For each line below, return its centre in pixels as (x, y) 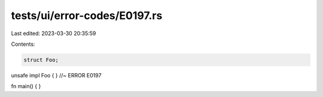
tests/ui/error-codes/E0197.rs (87, 15)
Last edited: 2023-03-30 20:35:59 (54, 33)
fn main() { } (26, 86)
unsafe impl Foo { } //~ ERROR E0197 (56, 75)
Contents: (23, 44)
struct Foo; (41, 60)
